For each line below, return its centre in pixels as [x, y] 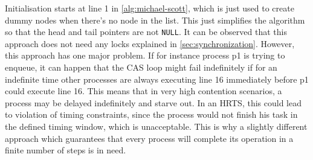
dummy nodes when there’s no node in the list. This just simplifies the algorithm [155, 20]
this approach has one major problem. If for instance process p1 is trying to [145, 55]
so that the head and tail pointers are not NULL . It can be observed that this [146, 32]
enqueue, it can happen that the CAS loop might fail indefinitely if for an [141, 67]
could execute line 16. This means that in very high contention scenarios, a [144, 91]
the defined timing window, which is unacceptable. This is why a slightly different [156, 126]
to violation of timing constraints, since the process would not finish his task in [151, 114]
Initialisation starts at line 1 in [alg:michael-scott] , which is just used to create [150, 8]
